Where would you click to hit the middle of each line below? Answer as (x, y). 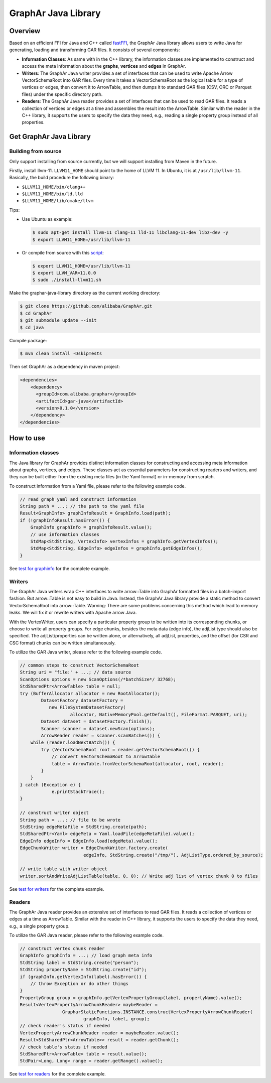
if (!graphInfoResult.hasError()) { (65, 520)
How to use (27, 438)
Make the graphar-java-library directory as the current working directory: (85, 293)
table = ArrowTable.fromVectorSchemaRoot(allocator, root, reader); (138, 764)
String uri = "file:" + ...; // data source (76, 672)
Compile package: (28, 340)
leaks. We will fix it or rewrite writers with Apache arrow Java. (73, 613)
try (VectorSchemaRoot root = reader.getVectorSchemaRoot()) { (120, 750)
